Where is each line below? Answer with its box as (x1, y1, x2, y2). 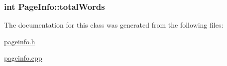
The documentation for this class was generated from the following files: (4, 20, 224, 30)
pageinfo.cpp (4, 53, 42, 63)
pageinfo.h (4, 36, 35, 46)
